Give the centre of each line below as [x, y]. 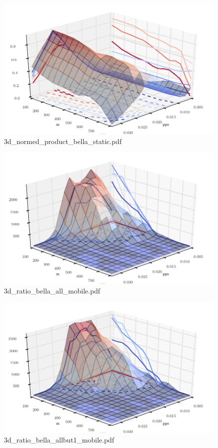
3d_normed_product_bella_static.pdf [63, 141]
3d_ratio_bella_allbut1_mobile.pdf [59, 440]
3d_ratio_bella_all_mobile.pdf [52, 290]
